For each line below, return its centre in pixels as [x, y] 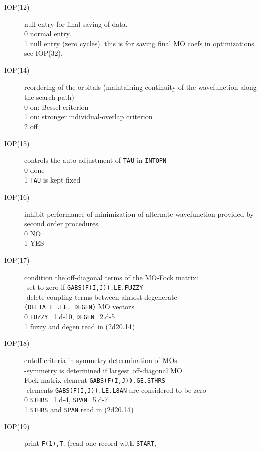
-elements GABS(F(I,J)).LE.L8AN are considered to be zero [115, 389]
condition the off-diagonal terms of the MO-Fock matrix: [111, 277]
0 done [34, 170]
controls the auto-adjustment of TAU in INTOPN [95, 160]
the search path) [49, 97]
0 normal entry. [48, 33]
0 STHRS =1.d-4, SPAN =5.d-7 [66, 399]
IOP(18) [17, 343]
